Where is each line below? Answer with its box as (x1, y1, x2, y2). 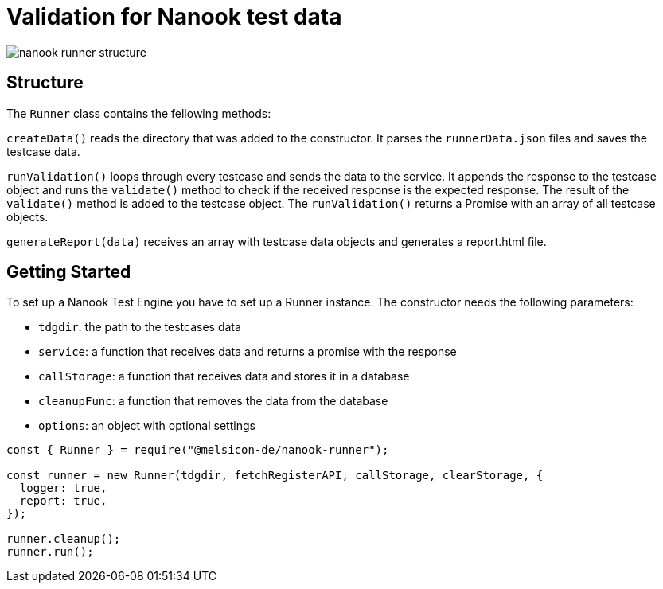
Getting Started (6, 262, 131, 283)
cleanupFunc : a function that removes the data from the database (38, 394, 388, 408)
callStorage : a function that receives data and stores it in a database (38, 369, 410, 384)
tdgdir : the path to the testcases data (38, 320, 241, 334)
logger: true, (19, 482, 107, 495)
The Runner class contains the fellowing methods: (6, 106, 271, 120)
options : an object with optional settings (38, 419, 255, 433)
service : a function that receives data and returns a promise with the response (38, 345, 457, 359)
